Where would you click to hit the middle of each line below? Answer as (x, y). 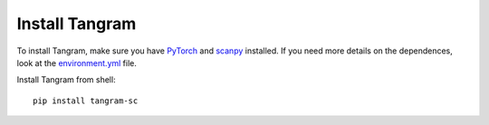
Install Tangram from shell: (67, 80)
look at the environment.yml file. (77, 62)
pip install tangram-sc (86, 101)
